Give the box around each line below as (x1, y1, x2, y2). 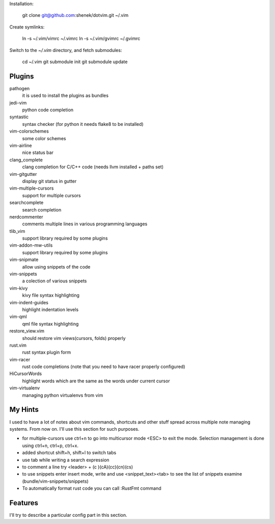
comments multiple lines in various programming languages (22, 221, 148, 227)
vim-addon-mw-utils (9, 242, 53, 248)
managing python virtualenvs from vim (22, 392, 103, 398)
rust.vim (9, 342, 27, 348)
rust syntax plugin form (22, 349, 71, 355)
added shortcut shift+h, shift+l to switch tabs (22, 450, 117, 456)
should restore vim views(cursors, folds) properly (22, 335, 126, 341)
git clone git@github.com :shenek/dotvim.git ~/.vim (22, 12, 129, 18)
